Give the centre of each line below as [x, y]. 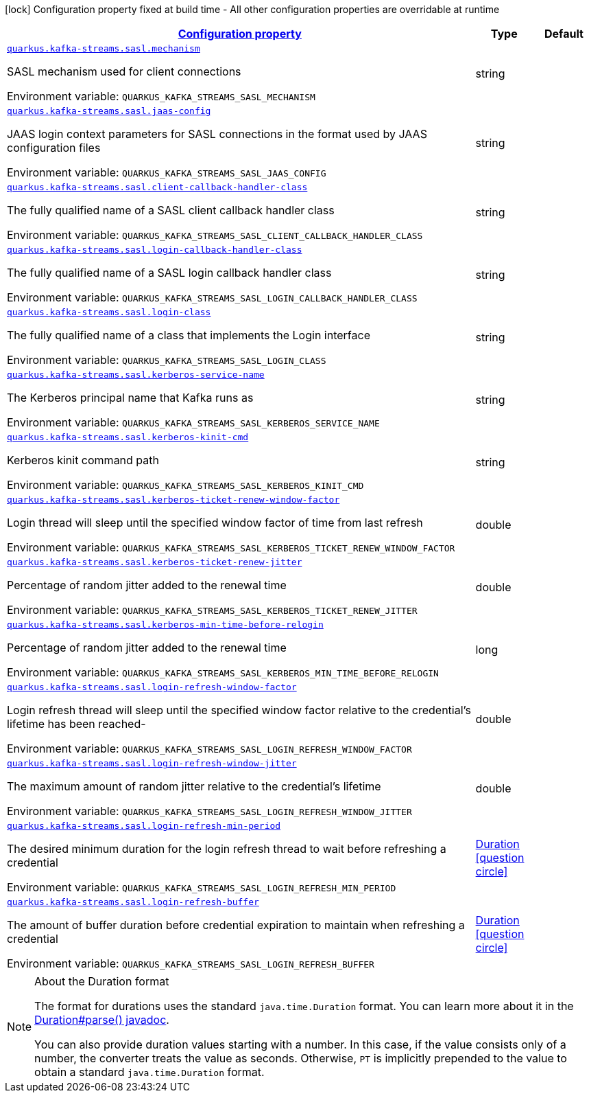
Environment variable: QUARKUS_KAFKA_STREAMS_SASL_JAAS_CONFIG [167, 172]
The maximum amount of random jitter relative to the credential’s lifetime [194, 786]
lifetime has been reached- [76, 724]
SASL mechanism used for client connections [124, 71]
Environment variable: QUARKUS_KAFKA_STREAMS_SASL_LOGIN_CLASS [167, 360]
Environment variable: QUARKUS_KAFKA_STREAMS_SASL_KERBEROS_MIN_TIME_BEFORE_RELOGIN [223, 672]
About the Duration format [102, 981]
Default [564, 34]
